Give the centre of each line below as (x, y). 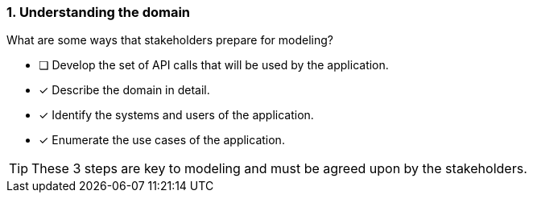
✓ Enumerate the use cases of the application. (162, 140)
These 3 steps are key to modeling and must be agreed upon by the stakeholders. (279, 169)
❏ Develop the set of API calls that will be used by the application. (214, 65)
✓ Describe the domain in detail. (124, 90)
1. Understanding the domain (99, 12)
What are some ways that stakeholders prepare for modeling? (170, 40)
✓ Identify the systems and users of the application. (176, 115)
